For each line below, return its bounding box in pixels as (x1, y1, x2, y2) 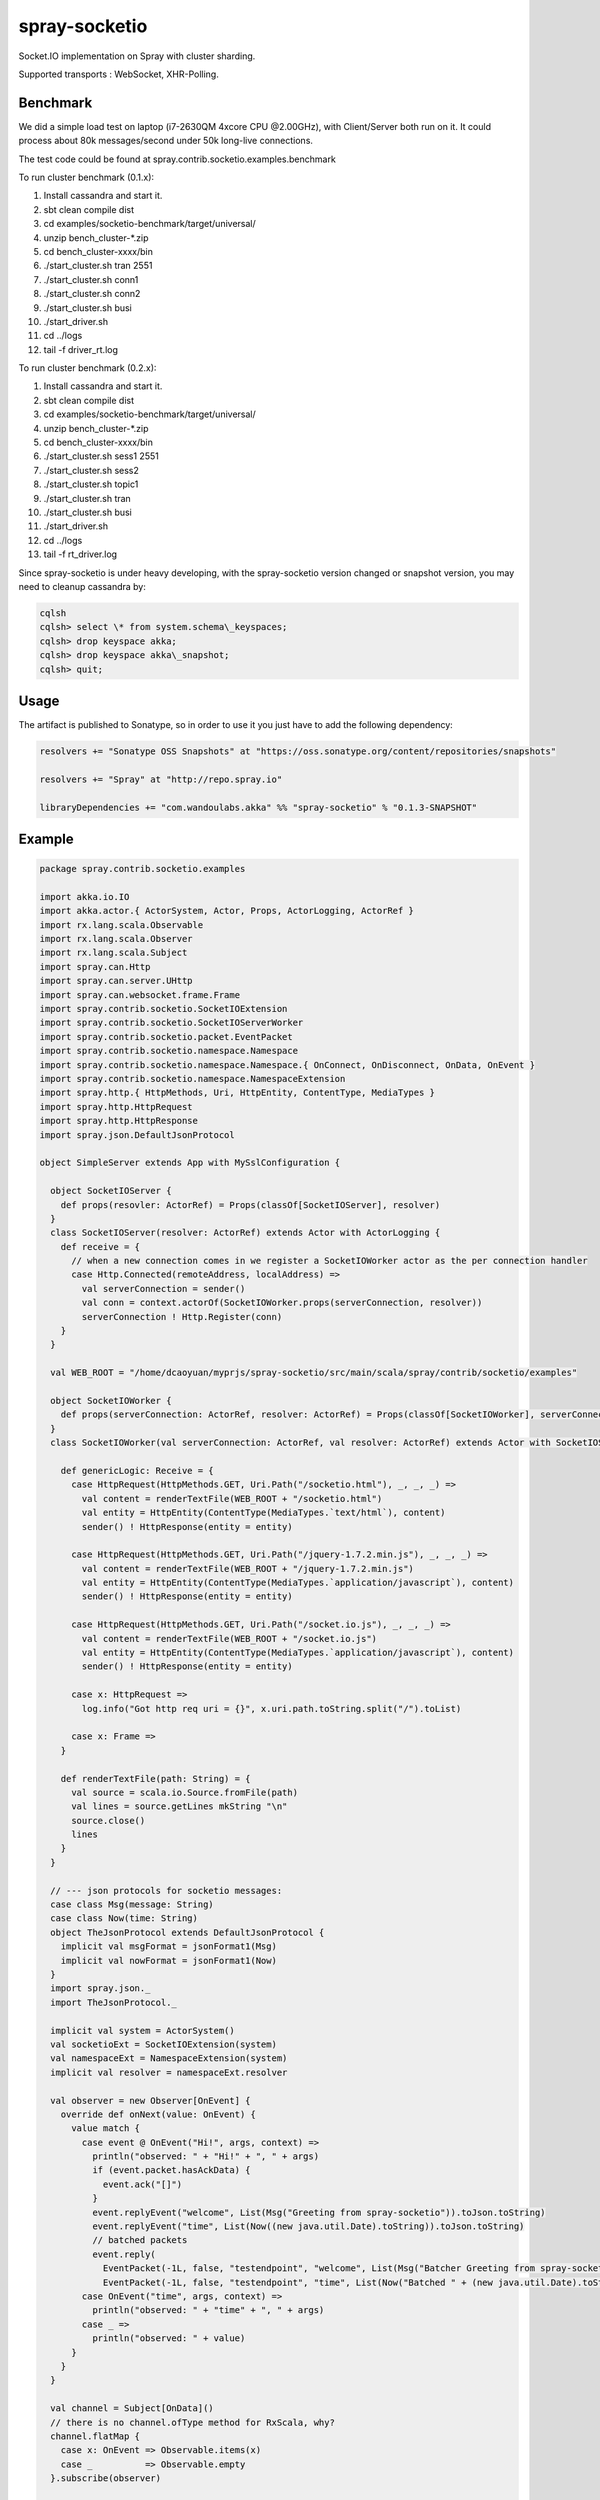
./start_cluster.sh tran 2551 (43, 260, 153, 272)
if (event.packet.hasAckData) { (91, 2165, 251, 2176)
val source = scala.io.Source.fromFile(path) (71, 1786, 299, 1798)
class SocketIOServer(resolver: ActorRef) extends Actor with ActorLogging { (50, 1227, 441, 1239)
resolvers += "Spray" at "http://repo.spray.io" (39, 773, 283, 785)
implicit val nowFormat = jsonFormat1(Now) (60, 1955, 277, 1966)
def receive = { (60, 1241, 140, 1252)
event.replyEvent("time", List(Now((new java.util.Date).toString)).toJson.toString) (91, 2221, 525, 2232)
